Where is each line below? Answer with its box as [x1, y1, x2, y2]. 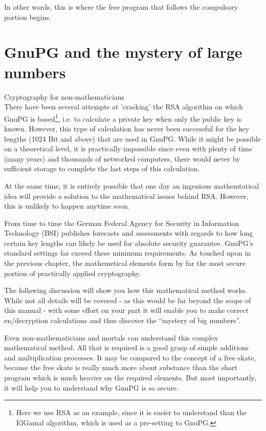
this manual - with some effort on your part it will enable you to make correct [4, 305, 249, 315]
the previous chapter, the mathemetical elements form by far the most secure [4, 258, 246, 268]
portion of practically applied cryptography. [4, 267, 141, 278]
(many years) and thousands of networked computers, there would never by [4, 153, 240, 164]
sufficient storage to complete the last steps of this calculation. [4, 163, 200, 174]
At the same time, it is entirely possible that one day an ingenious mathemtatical [4, 180, 259, 191]
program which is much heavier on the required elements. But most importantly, [4, 372, 256, 382]
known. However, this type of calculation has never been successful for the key [4, 123, 250, 133]
